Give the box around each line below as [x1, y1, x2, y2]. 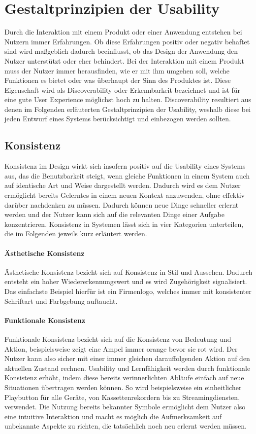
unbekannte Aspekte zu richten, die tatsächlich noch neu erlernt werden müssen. [4, 421, 247, 431]
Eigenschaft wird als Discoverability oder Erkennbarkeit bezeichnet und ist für [4, 84, 241, 95]
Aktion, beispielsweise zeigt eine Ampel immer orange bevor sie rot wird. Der [4, 343, 238, 354]
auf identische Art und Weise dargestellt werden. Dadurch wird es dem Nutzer [4, 180, 241, 190]
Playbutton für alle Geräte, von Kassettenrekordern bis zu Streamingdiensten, [4, 392, 240, 402]
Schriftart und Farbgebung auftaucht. [4, 295, 118, 306]
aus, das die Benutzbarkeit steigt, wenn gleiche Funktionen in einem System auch [4, 170, 250, 181]
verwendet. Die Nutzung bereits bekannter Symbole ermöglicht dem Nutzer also [4, 401, 246, 412]
